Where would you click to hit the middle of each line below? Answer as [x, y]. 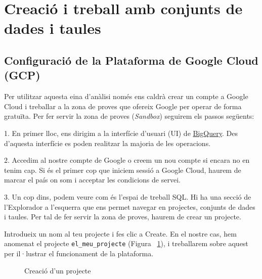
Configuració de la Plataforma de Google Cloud [131, 60]
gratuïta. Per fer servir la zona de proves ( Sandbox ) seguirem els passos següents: [129, 116]
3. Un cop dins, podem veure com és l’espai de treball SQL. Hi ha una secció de [128, 196]
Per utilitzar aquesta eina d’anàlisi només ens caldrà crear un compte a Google [126, 96]
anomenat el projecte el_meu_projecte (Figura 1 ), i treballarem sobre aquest [126, 243]
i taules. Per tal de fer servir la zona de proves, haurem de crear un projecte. [123, 217]
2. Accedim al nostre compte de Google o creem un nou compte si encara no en [127, 160]
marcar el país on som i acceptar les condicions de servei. [92, 180]
